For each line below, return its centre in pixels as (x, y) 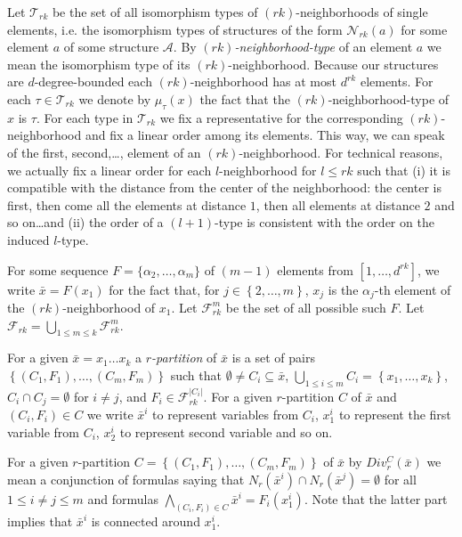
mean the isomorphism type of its (99, 64)
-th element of (413, 289)
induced (28, 239)
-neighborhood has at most (263, 81)
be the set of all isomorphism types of (155, 12)
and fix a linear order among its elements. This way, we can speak (265, 135)
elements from (315, 269)
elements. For (397, 81)
